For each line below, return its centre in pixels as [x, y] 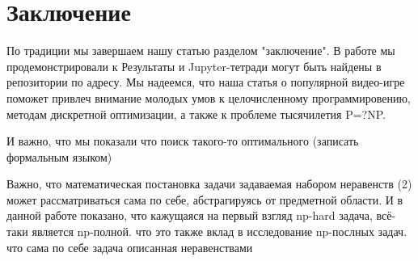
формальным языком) [59, 156]
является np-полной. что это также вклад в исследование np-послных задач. [220, 232]
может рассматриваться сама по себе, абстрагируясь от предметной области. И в [205, 199]
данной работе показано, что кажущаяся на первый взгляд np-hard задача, [190, 215]
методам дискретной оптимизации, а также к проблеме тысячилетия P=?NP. [196, 114]
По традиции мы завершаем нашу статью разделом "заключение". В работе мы [201, 51]
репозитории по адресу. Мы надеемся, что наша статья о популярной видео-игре [206, 82]
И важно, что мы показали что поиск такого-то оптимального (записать [183, 141]
